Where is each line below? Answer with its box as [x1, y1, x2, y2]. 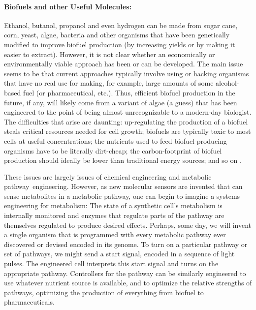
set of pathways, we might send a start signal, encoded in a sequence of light [4, 248, 235, 259]
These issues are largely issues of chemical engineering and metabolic [4, 171, 212, 182]
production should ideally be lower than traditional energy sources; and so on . [4, 155, 242, 165]
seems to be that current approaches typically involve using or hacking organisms [4, 68, 249, 78]
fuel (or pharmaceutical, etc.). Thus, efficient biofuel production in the [23, 87, 235, 97]
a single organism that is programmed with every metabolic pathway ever [4, 229, 226, 240]
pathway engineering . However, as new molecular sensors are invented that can [4, 181, 243, 191]
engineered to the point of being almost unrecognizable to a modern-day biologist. [4, 107, 252, 117]
